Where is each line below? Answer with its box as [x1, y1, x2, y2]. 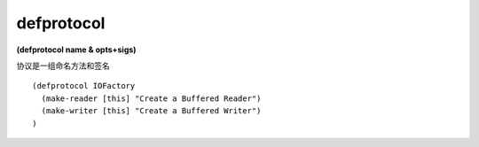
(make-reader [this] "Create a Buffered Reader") [41, 93, 262, 104]
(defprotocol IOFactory [32, 81, 136, 91]
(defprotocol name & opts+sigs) [16, 44, 137, 55]
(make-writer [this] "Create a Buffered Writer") [41, 106, 262, 116]
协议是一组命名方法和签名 [16, 60, 110, 71]
